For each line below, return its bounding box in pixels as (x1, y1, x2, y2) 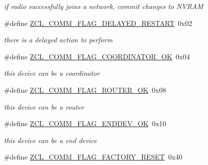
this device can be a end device (4, 135, 97, 145)
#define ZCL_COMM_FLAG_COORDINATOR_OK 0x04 (4, 51, 190, 61)
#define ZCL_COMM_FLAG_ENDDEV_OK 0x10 (4, 118, 166, 129)
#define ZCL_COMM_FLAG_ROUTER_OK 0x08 (4, 84, 166, 95)
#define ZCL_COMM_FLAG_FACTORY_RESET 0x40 (4, 152, 183, 162)
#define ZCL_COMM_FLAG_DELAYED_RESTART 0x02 (4, 17, 192, 28)
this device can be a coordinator (4, 68, 100, 78)
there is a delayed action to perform (4, 34, 113, 45)
